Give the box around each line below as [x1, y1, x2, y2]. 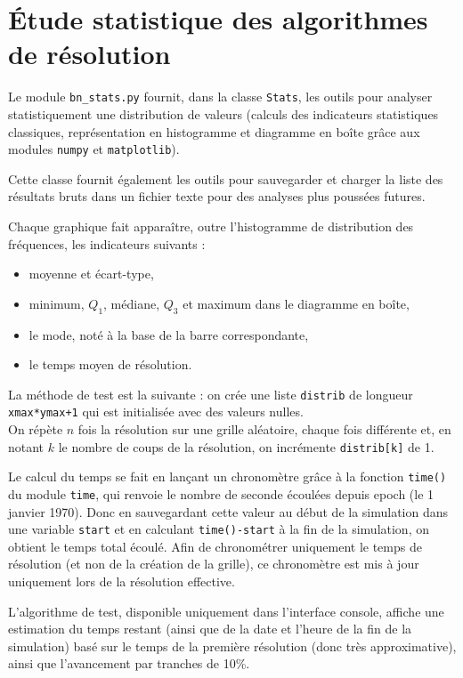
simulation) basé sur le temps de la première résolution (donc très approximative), [8, 636, 457, 655]
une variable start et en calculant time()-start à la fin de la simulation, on [8, 520, 429, 538]
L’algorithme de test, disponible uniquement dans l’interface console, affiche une [8, 601, 444, 620]
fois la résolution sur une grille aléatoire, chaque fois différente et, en [77, 420, 451, 439]
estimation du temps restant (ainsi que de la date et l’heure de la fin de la [8, 619, 412, 638]
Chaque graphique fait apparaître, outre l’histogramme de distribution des [8, 217, 414, 235]
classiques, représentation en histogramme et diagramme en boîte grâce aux [8, 122, 420, 141]
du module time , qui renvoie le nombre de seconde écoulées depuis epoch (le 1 [8, 484, 435, 503]
